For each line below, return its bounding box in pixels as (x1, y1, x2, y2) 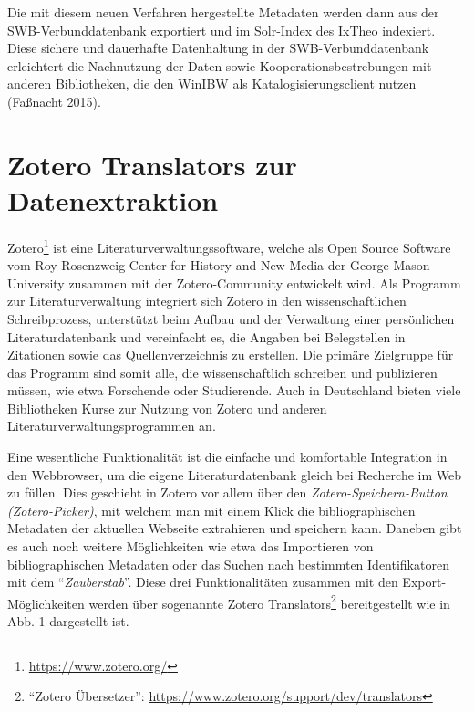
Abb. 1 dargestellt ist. (7, 612, 129, 631)
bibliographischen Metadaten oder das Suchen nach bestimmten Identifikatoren (7, 554, 449, 573)
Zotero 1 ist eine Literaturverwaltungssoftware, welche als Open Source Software (7, 235, 451, 257)
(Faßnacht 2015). (7, 91, 101, 110)
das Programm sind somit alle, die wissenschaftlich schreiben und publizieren (7, 362, 438, 382)
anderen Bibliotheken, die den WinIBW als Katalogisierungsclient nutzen (7, 74, 417, 93)
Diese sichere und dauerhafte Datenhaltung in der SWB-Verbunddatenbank (7, 38, 429, 58)
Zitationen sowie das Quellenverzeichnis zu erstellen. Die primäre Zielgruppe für (7, 345, 454, 364)
